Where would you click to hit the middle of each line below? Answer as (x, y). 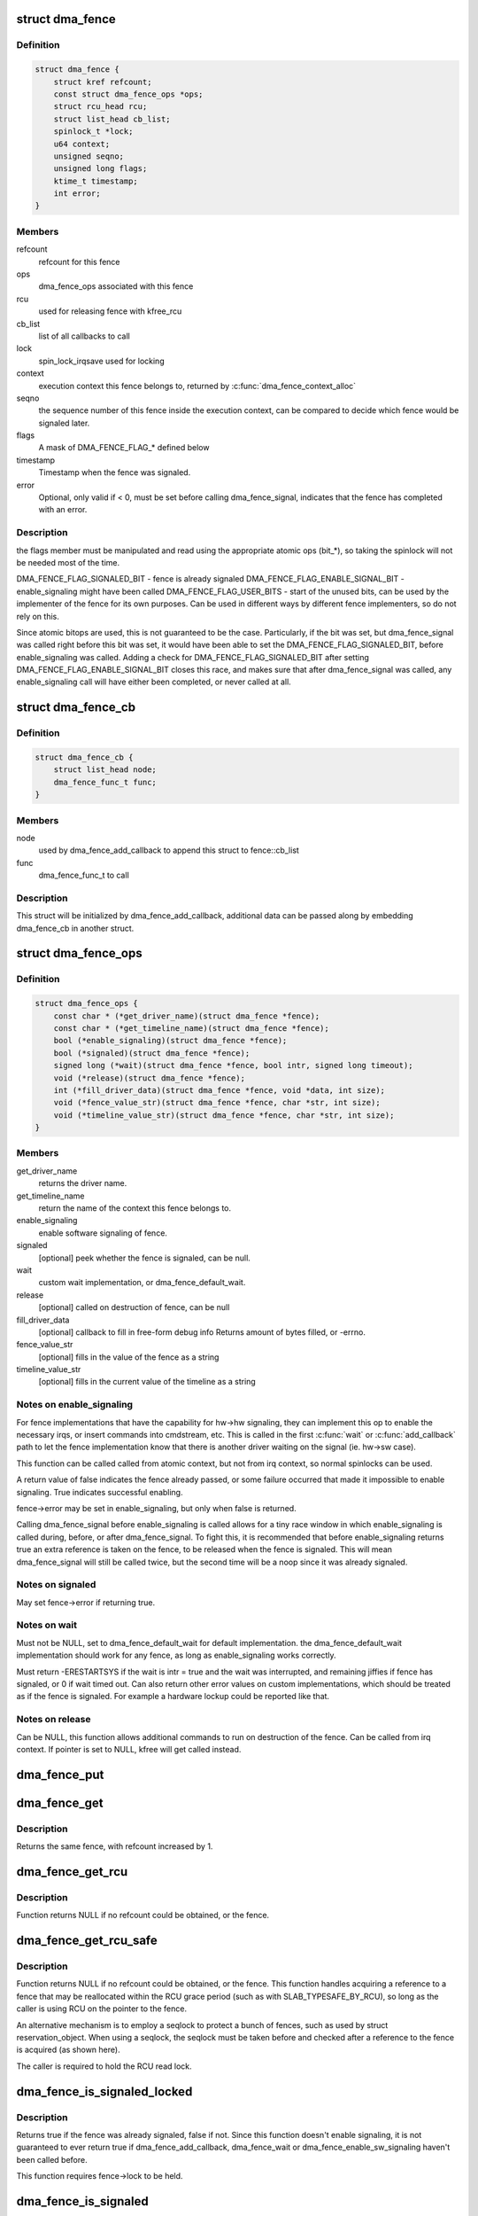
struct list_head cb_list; (112, 119)
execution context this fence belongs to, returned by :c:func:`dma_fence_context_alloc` (197, 386)
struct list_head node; (105, 770)
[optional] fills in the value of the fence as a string (129, 1357)
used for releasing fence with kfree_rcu (110, 311)
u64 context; (82, 144)
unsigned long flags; (100, 169)
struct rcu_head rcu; (100, 107)
